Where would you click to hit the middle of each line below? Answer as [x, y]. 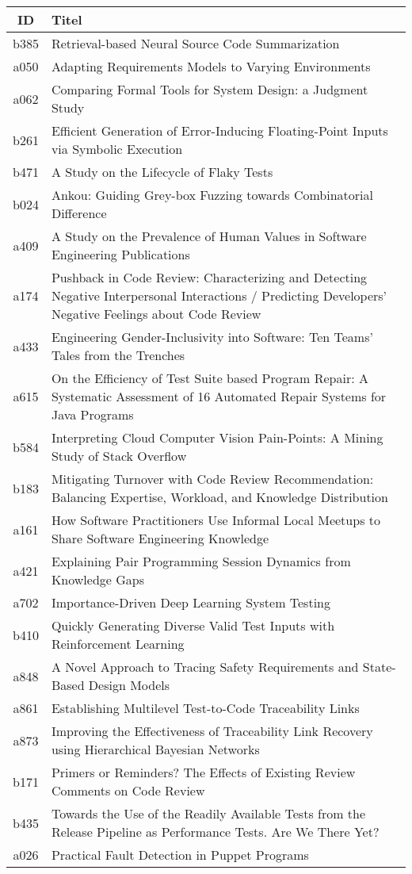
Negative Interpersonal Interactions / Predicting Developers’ [219, 295]
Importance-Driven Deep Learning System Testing [191, 602]
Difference [79, 213]
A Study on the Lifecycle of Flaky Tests [162, 172]
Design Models [129, 685]
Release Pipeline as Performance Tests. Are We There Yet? [215, 832]
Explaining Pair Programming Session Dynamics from [201, 561]
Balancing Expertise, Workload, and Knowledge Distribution [219, 497]
